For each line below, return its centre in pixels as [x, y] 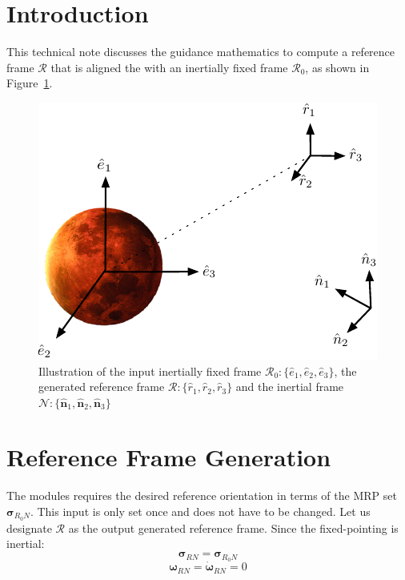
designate [29, 528]
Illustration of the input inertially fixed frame [150, 371]
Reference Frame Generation [169, 457]
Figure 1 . [30, 83]
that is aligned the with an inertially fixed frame [169, 67]
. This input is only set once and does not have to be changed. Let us [200, 511]
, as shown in [337, 67]
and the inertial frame [290, 387]
